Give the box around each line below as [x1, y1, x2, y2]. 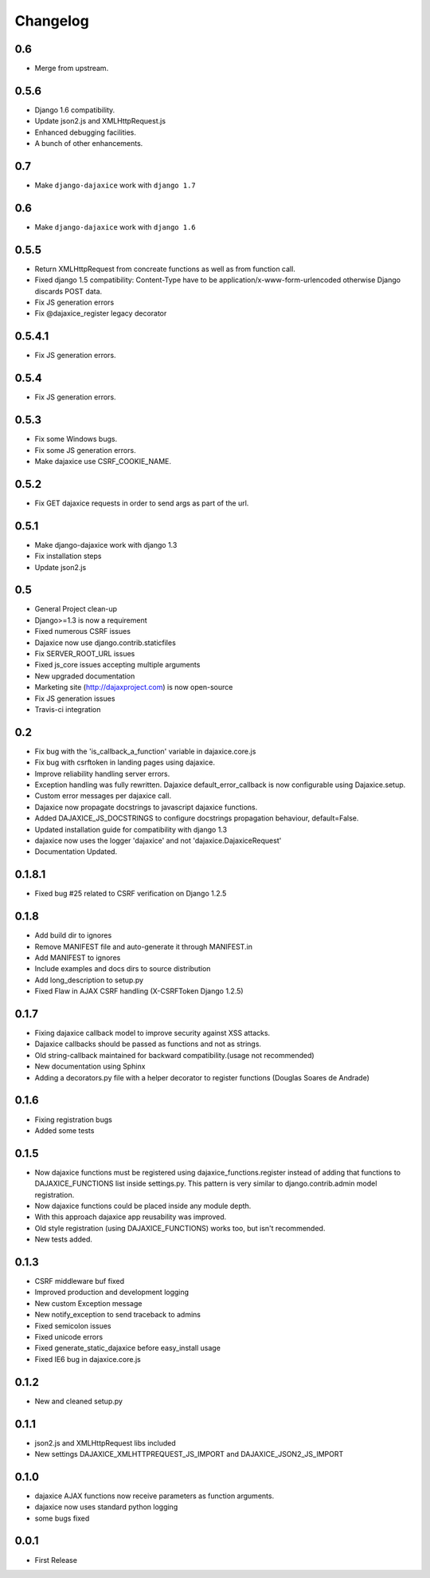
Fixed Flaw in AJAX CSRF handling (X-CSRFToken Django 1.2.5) [34, 986, 244, 996]
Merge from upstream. [34, 64, 109, 73]
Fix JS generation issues [34, 694, 115, 703]
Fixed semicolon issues [34, 1320, 111, 1331]
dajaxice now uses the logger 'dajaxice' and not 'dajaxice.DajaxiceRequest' [34, 836, 282, 845]
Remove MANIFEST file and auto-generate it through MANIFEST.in [34, 942, 252, 951]
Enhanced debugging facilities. [34, 128, 137, 137]
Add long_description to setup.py [34, 975, 143, 985]
